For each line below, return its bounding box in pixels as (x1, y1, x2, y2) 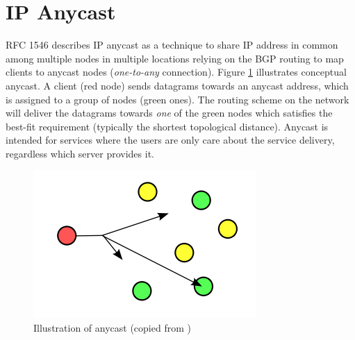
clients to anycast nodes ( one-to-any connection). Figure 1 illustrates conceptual (6, 65, 347, 79)
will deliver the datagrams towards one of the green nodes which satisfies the (6, 105, 333, 120)
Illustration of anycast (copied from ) (33, 321, 191, 335)
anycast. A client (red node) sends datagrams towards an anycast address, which (6, 78, 349, 92)
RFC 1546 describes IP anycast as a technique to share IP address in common (6, 37, 338, 52)
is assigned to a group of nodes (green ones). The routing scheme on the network (6, 92, 349, 106)
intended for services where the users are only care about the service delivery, (6, 133, 335, 147)
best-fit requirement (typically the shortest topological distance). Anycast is (6, 119, 329, 133)
